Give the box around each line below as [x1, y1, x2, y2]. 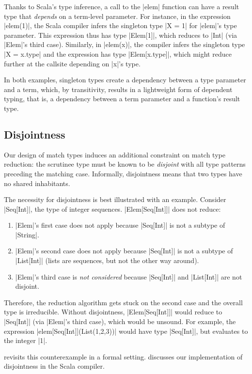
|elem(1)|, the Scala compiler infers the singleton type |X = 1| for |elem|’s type [4, 20, 237, 31]
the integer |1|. [4, 335, 47, 345]
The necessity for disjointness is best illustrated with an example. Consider [4, 194, 226, 204]
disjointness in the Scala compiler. [4, 361, 105, 371]
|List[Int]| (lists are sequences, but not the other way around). [15, 255, 199, 265]
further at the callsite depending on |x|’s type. [4, 58, 141, 68]
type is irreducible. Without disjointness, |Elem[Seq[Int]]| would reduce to [4, 307, 222, 317]
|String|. [15, 229, 39, 239]
